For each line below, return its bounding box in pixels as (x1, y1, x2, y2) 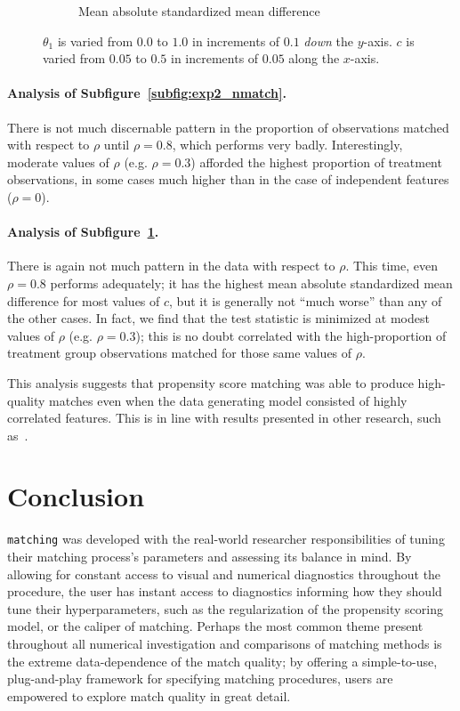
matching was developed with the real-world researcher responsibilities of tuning (7, 529, 445, 548)
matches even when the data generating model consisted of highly (49, 391, 408, 409)
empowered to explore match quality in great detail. (7, 686, 291, 705)
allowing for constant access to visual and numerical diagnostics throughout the (7, 564, 441, 583)
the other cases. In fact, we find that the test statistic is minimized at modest (7, 309, 430, 327)
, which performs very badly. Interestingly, (172, 135, 403, 154)
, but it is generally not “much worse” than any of (169, 291, 442, 310)
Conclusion (7, 478, 145, 514)
